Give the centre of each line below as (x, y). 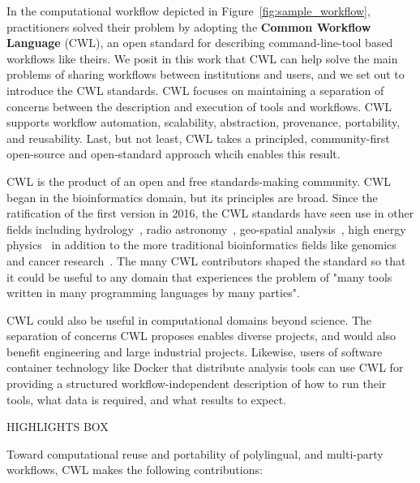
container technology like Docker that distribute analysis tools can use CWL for (205, 367)
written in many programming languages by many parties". (153, 293)
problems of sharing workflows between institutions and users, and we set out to (206, 74)
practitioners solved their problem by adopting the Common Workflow (189, 26)
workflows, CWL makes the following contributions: (135, 470)
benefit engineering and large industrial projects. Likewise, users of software (195, 351)
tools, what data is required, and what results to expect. (146, 399)
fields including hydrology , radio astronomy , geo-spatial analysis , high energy (206, 229)
